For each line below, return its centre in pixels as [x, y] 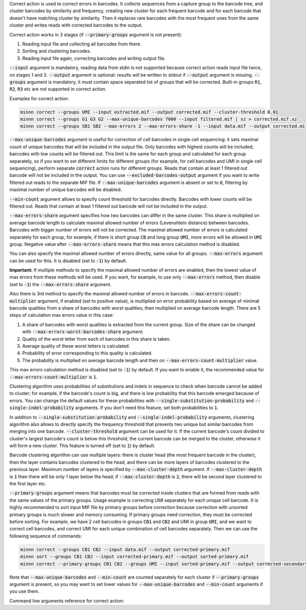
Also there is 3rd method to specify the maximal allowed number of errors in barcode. [99, 294]
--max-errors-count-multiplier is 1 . [54, 377]
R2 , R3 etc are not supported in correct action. [58, 89]
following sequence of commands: [46, 536]
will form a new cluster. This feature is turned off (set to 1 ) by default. [82, 446]
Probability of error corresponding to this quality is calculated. [87, 353]
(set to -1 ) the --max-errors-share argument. [60, 284]
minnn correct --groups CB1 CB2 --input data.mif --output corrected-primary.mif [125, 549]
